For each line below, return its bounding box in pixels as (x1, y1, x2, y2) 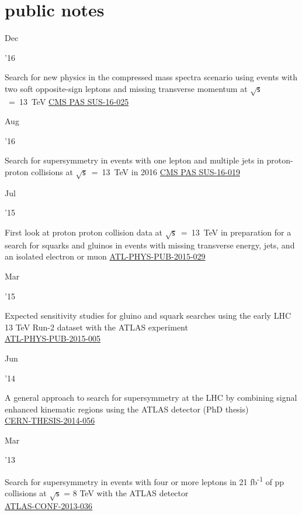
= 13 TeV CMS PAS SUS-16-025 (8, 95, 129, 107)
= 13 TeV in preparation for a (180, 226, 291, 238)
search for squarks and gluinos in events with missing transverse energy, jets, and (5, 238, 295, 251)
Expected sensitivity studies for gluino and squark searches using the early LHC (5, 309, 291, 322)
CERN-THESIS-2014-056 (5, 414, 95, 427)
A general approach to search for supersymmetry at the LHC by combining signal (5, 391, 297, 404)
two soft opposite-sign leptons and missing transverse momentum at (5, 82, 248, 94)
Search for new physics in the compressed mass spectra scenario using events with (5, 71, 298, 83)
